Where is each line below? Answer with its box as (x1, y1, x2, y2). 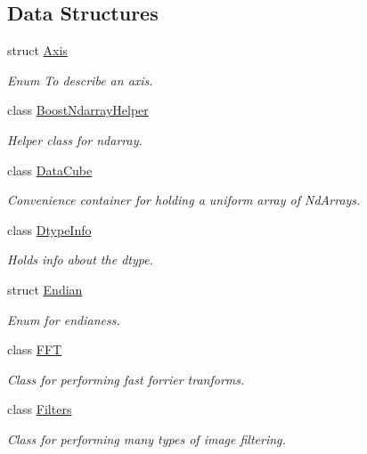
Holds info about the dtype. (7, 250, 153, 269)
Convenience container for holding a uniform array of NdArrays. (7, 191, 361, 209)
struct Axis (7, 41, 68, 60)
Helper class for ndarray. (7, 130, 143, 149)
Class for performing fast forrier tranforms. (7, 369, 245, 388)
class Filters (7, 400, 72, 418)
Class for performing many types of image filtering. (7, 429, 286, 448)
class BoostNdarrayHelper (7, 101, 149, 119)
